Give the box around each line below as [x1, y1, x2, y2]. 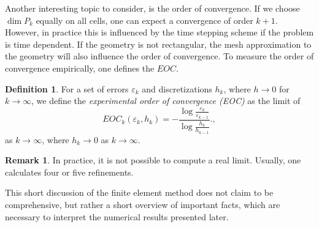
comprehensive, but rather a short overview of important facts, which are [5, 198, 280, 210]
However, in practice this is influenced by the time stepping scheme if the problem [5, 26, 314, 39]
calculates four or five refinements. [5, 165, 134, 178]
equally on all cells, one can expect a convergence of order [36, 13, 253, 26]
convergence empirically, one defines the [5, 61, 155, 74]
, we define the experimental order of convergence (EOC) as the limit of [31, 94, 301, 107]
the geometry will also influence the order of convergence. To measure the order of [5, 50, 314, 62]
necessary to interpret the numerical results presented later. [5, 210, 229, 223]
